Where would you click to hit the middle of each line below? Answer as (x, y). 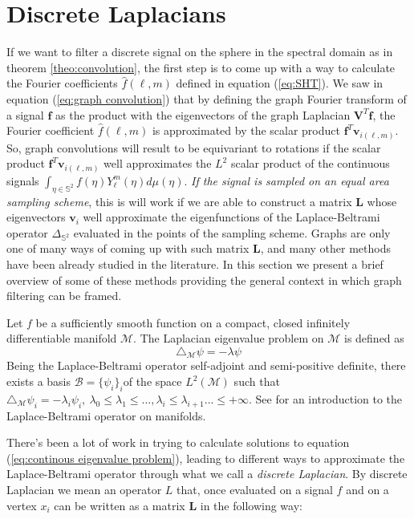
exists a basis (39, 381)
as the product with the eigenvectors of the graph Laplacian (203, 114)
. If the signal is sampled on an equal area (286, 180)
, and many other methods (326, 248)
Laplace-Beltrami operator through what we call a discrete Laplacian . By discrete (207, 474)
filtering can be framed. (64, 296)
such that (257, 381)
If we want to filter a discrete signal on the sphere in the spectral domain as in (200, 52)
